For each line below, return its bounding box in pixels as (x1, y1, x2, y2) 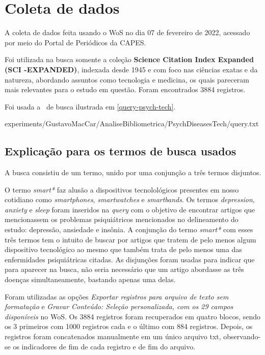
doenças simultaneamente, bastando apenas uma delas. (5, 274, 176, 285)
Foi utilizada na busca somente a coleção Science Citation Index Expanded (5, 54, 254, 65)
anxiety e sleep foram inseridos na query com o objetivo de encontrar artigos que (5, 204, 255, 214)
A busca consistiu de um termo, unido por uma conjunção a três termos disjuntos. (5, 167, 261, 178)
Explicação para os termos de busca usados (5, 143, 236, 159)
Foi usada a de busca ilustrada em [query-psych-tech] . (5, 101, 176, 112)
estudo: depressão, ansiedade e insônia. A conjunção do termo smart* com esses (5, 224, 253, 235)
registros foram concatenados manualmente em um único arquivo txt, (5, 331, 221, 341)
